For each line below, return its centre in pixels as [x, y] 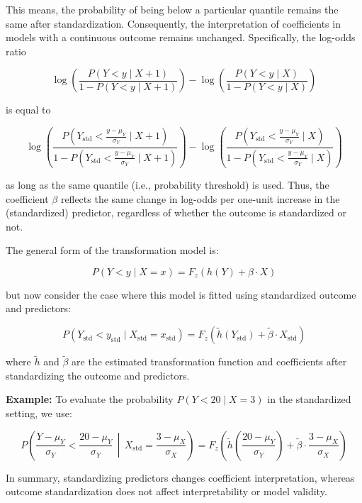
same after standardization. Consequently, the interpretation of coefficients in [173, 23]
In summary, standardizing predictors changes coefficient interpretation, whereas [180, 477]
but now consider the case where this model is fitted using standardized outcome [181, 294]
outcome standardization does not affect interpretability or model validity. [166, 491]
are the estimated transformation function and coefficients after [209, 361]
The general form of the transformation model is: [112, 250]
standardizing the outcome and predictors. [98, 375]
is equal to [28, 110]
